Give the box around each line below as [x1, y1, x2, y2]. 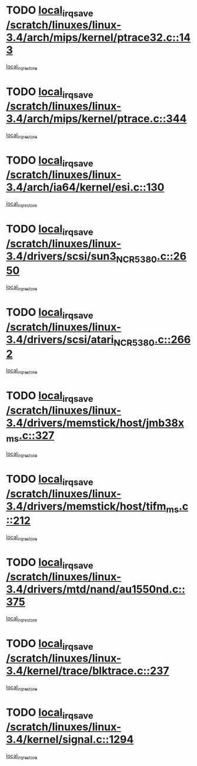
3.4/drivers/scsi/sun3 [6, 249, 116, 263]
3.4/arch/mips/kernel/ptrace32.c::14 [6, 31, 191, 44]
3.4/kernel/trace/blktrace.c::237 [6, 664, 169, 677]
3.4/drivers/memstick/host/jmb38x [6, 416, 184, 430]
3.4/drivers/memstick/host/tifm [6, 499, 166, 513]
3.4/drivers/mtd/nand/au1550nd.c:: [6, 582, 186, 596]
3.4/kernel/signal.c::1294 [6, 733, 134, 747]
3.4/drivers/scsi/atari [6, 333, 114, 346]
